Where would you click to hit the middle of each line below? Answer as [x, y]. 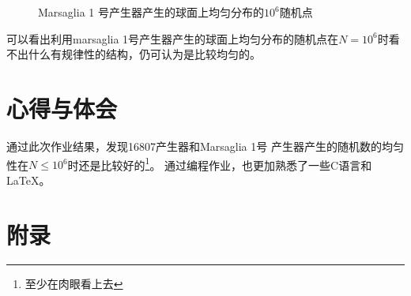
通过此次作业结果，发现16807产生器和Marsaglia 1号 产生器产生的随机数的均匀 [205, 146]
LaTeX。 [28, 180]
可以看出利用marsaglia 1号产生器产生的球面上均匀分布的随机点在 [173, 38]
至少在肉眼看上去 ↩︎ [74, 284]
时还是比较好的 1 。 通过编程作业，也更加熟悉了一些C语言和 [220, 163]
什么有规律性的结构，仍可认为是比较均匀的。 [144, 54]
